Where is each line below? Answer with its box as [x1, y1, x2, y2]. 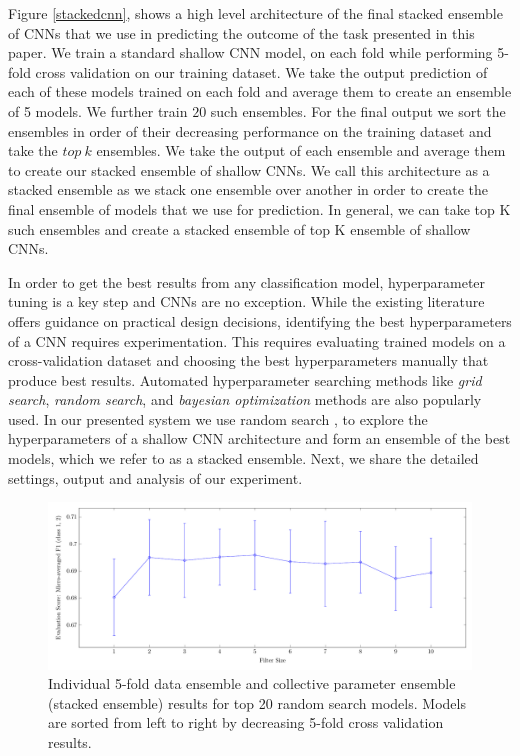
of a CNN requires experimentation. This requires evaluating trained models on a [8, 330, 506, 351]
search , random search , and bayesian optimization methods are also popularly [8, 389, 482, 410]
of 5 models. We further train [8, 100, 188, 121]
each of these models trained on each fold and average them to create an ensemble [8, 81, 512, 102]
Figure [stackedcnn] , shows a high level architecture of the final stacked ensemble [8, 3, 503, 23]
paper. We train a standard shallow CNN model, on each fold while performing [8, 42, 493, 63]
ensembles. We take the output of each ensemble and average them [96, 140, 506, 161]
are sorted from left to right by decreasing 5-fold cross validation [48, 712, 444, 733]
